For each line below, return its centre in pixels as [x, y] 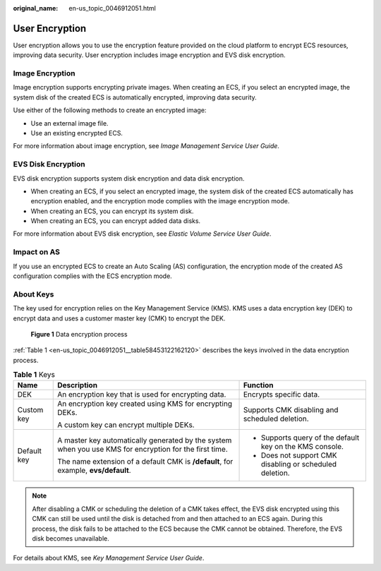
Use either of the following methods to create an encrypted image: [110, 110]
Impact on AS [36, 252]
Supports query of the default [310, 438]
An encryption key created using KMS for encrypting [145, 404]
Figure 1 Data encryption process [79, 334]
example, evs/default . [94, 471]
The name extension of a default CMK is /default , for [145, 462]
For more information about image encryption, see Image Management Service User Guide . [146, 146]
